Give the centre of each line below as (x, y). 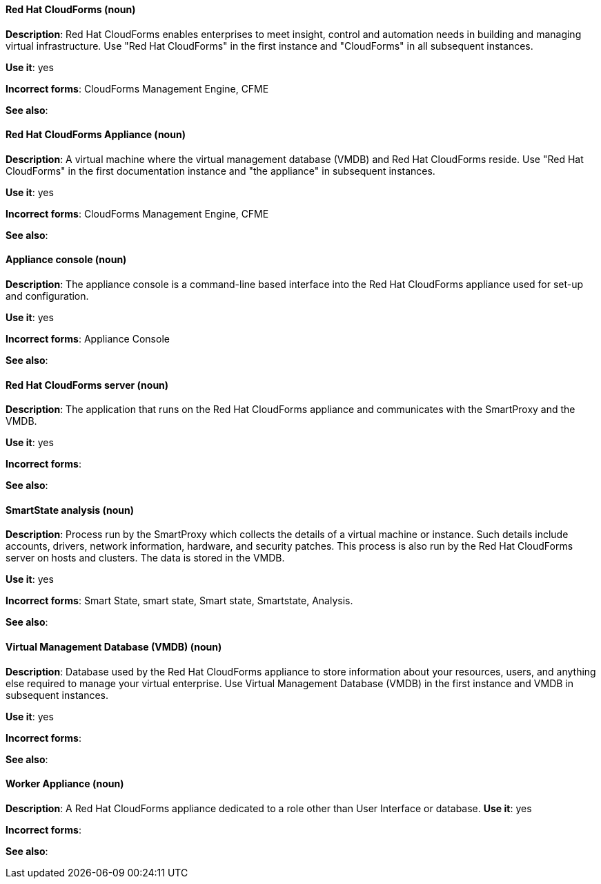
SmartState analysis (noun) (70, 510)
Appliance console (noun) (66, 260)
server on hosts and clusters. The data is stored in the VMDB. (145, 558)
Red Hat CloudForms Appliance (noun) (96, 135)
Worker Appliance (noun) (65, 784)
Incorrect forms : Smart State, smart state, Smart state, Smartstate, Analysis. (179, 601)
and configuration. (47, 296)
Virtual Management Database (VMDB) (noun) (114, 647)
